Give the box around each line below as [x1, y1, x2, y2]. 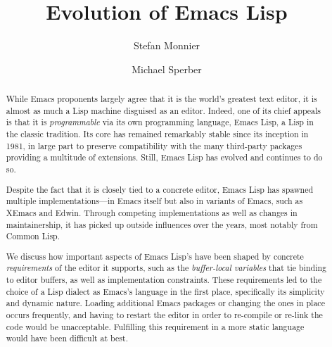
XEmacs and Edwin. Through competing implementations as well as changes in [6, 206, 298, 218]
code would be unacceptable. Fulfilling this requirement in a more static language [6, 320, 305, 332]
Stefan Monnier [133, 38, 200, 53]
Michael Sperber [132, 61, 202, 76]
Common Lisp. [6, 230, 60, 242]
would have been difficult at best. [6, 332, 128, 344]
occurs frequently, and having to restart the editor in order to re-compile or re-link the [6, 309, 323, 321]
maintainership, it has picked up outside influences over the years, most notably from [6, 218, 318, 230]
